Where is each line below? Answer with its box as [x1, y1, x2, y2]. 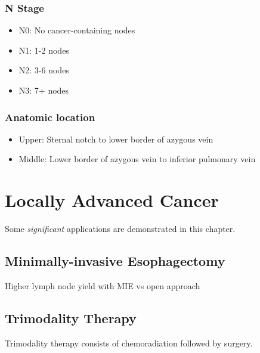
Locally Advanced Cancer [5, 188, 219, 212]
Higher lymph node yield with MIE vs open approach [5, 279, 200, 292]
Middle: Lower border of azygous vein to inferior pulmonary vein [18, 153, 256, 165]
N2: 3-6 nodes [18, 64, 69, 76]
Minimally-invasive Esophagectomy [5, 252, 225, 270]
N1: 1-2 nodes [18, 44, 69, 56]
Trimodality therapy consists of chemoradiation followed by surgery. [5, 336, 253, 349]
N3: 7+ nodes [18, 84, 69, 96]
